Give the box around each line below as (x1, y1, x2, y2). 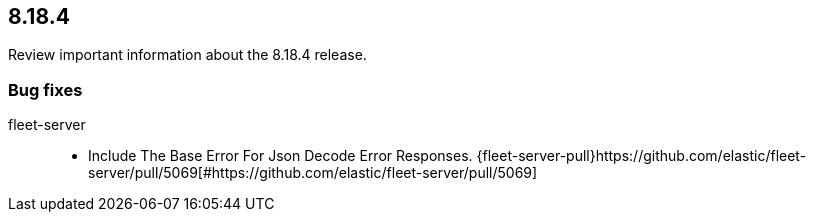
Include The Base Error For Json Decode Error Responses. (88, 147, 473, 165)
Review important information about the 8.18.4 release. (8, 46, 367, 64)
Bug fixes (8, 79, 83, 100)
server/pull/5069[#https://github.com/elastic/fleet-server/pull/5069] (88, 164, 538, 182)
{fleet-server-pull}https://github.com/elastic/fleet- (476, 147, 807, 165)
